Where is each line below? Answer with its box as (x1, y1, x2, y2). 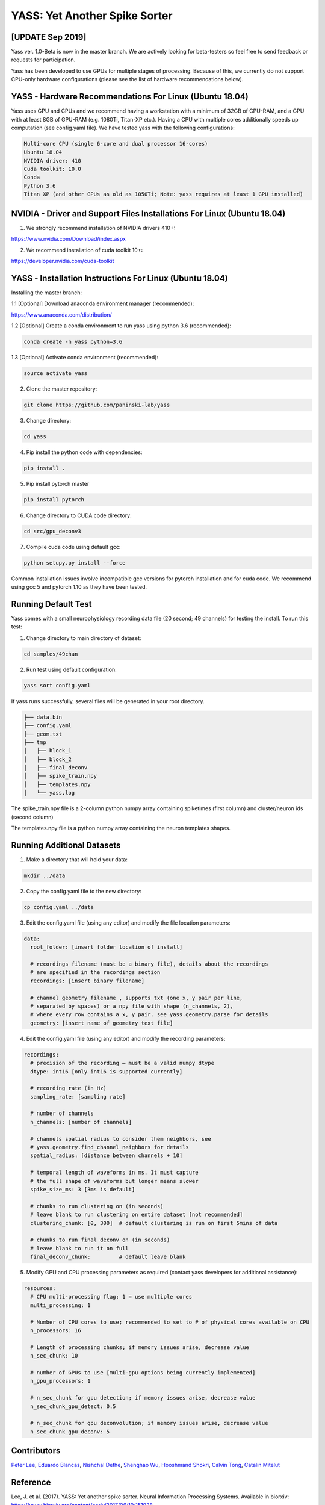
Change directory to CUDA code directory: (26, 512, 132, 519)
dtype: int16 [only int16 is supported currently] (30, 1068, 183, 1075)
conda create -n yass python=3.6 (23, 338, 123, 345)
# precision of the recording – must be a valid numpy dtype (30, 1060, 215, 1067)
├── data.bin (23, 713, 63, 721)
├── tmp (23, 739, 46, 746)
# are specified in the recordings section (30, 969, 161, 976)
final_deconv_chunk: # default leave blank (30, 1253, 186, 1261)
